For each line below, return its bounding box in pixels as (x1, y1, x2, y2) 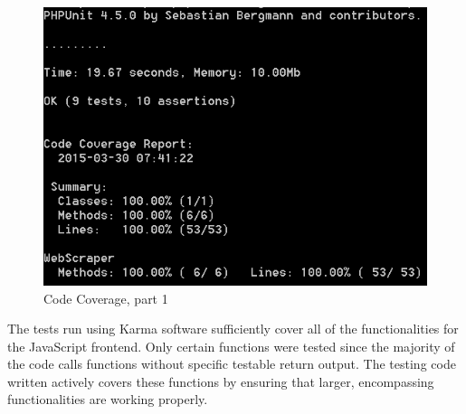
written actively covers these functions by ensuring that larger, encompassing (7, 372, 434, 390)
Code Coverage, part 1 (43, 288, 168, 307)
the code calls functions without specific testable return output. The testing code (7, 354, 456, 373)
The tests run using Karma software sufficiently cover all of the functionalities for (7, 319, 459, 338)
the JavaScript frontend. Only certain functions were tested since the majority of (7, 336, 455, 355)
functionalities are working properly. (7, 390, 208, 409)
